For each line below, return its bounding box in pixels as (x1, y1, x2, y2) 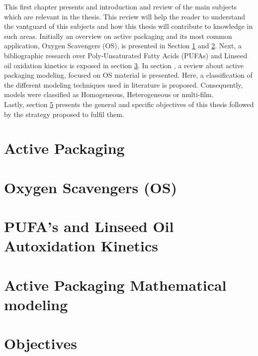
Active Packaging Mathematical (4, 274, 227, 295)
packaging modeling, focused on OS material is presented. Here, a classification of (4, 70, 253, 80)
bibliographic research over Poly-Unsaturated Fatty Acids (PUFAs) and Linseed (4, 50, 248, 60)
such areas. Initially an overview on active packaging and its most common (4, 30, 232, 41)
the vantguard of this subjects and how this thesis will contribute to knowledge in (4, 21, 253, 31)
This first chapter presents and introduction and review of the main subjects (4, 1, 237, 11)
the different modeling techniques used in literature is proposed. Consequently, (4, 79, 243, 90)
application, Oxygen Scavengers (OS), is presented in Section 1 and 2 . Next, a (4, 40, 242, 51)
